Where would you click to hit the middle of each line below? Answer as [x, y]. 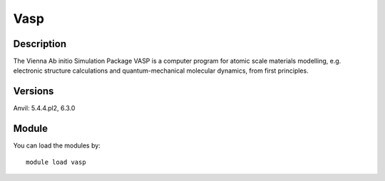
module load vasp [56, 162]
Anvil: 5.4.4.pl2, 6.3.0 [44, 108]
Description [40, 44]
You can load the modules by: [57, 145]
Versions [34, 92]
